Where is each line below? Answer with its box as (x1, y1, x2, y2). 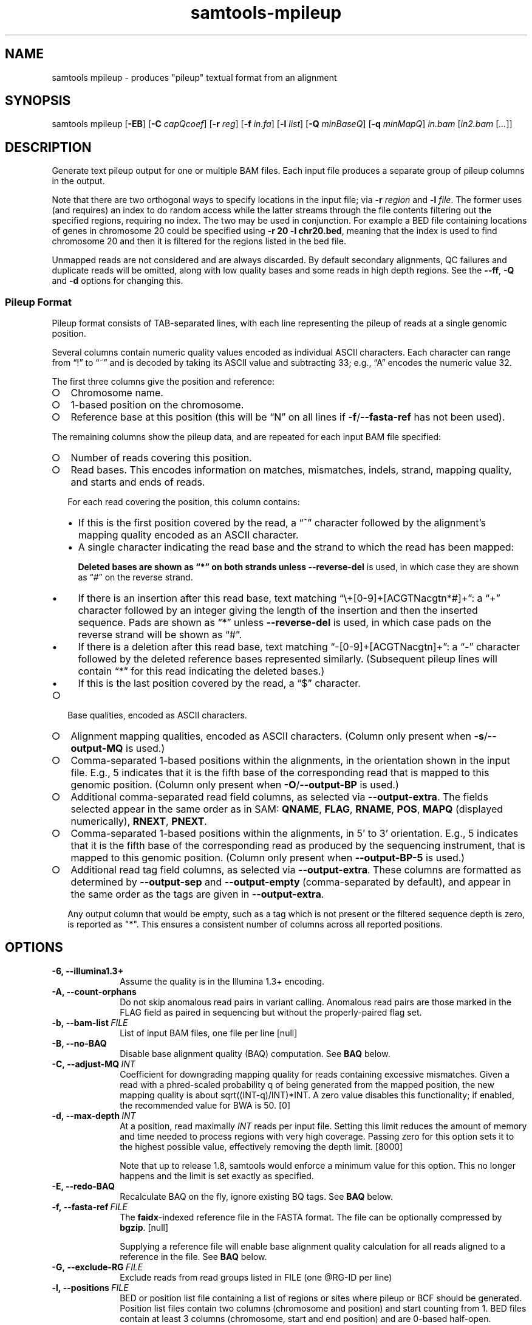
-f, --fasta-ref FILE (52, 1201, 128, 1212)
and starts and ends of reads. (70, 476, 205, 489)
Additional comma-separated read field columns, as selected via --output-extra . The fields (70, 791, 488, 804)
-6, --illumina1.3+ (52, 965, 124, 976)
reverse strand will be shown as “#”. (78, 628, 242, 641)
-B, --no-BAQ (52, 1038, 107, 1048)
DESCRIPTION (5, 139, 92, 155)
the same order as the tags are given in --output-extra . (70, 888, 324, 901)
